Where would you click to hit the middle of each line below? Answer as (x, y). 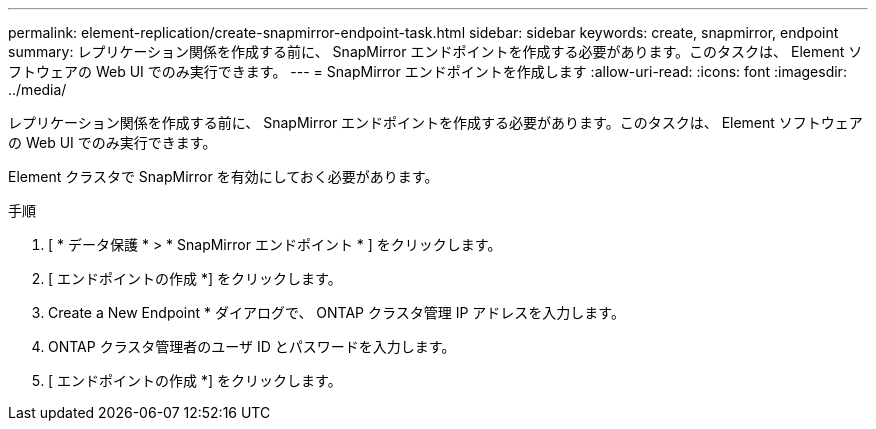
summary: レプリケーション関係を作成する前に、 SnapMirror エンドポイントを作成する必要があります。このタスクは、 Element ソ (435, 51)
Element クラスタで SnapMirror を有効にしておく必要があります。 (223, 176)
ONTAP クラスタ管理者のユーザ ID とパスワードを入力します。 (252, 346)
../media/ (37, 89)
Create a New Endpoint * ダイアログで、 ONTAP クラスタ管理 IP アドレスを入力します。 (336, 312)
